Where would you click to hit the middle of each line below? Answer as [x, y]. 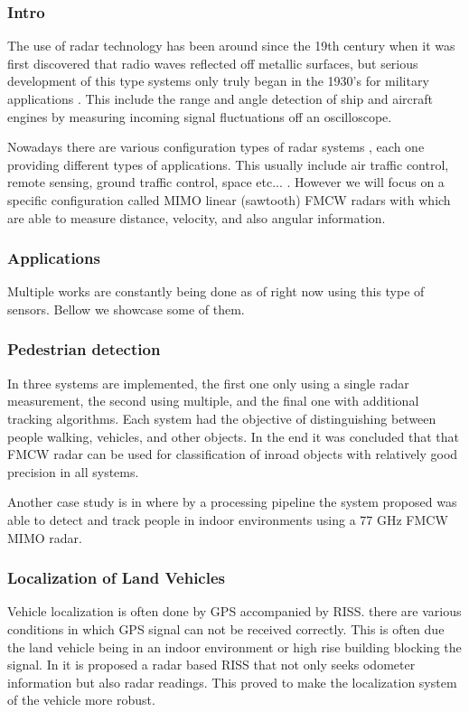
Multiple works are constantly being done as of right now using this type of [216, 291]
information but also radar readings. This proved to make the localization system [232, 682]
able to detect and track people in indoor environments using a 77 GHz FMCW [228, 519]
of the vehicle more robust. [81, 700]
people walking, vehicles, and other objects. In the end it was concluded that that [233, 436]
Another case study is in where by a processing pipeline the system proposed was [232, 502]
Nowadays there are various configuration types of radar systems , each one [216, 147]
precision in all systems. [73, 471]
